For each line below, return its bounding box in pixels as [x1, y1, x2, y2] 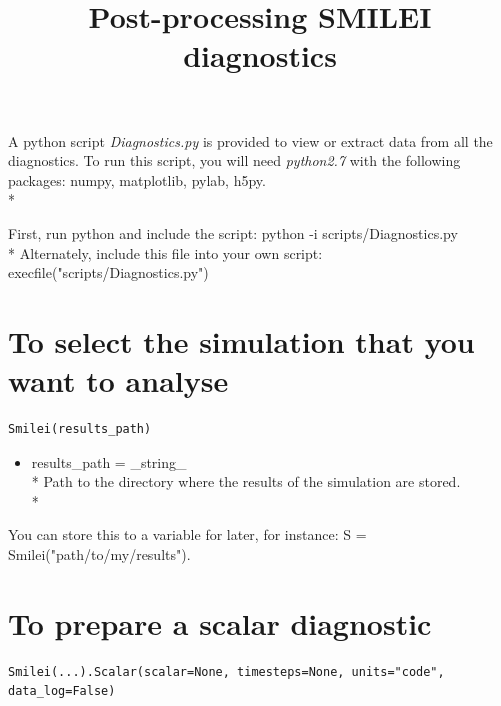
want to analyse [8, 360, 229, 401]
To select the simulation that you [8, 320, 475, 361]
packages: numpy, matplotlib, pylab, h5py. [8, 169, 266, 190]
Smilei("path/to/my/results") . [8, 544, 191, 564]
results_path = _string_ [31, 451, 187, 472]
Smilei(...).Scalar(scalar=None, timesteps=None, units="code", [8, 664, 445, 679]
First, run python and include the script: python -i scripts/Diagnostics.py [8, 222, 458, 243]
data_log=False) [8, 684, 116, 699]
